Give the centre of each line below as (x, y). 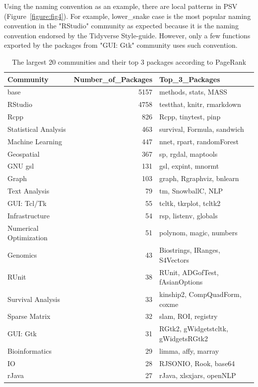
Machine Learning (35, 141)
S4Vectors (174, 259)
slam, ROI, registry (189, 316)
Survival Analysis (34, 299)
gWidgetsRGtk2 (184, 338)
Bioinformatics (30, 350)
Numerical (23, 228)
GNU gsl (21, 166)
